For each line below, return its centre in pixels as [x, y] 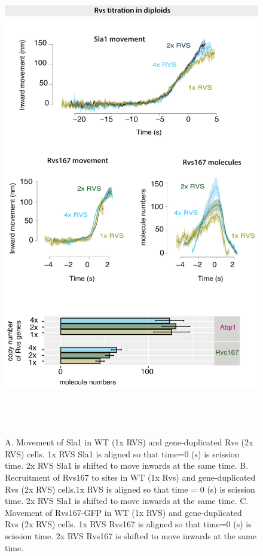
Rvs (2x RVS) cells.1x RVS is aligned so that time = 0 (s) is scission [130, 489]
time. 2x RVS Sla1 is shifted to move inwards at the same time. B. [127, 465]
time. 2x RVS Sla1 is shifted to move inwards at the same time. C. [127, 501]
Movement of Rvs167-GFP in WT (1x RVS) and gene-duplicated [123, 512]
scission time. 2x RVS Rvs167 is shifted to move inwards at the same [131, 536]
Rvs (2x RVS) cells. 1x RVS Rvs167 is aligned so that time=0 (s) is [128, 524]
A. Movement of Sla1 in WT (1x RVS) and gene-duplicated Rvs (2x [129, 442]
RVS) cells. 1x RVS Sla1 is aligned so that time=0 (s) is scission [122, 453]
